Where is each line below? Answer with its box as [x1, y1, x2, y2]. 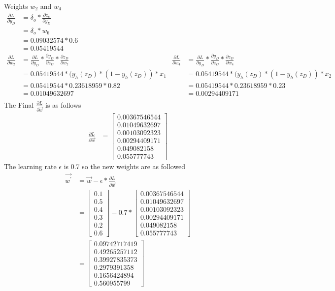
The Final [4, 99, 34, 110]
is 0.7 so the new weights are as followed [64, 161, 186, 171]
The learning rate [4, 161, 57, 171]
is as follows [45, 99, 81, 110]
